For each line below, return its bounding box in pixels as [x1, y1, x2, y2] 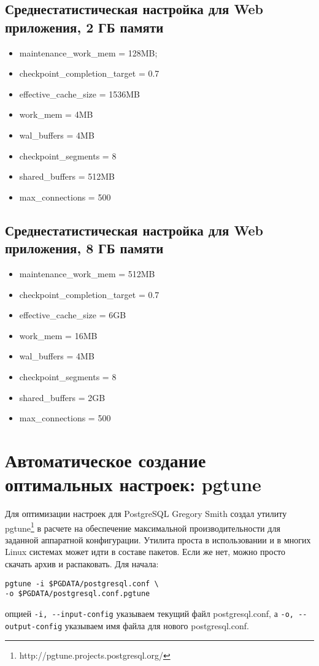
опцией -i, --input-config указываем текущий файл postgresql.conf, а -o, [5, 607, 294, 619]
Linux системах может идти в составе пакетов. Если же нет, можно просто [5, 545, 286, 558]
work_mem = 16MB [19, 329, 98, 342]
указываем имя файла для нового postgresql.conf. [64, 619, 249, 632]
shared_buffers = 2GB [19, 391, 106, 404]
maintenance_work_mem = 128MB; [19, 46, 158, 59]
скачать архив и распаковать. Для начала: [5, 557, 159, 570]
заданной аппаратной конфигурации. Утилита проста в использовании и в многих [5, 533, 311, 546]
